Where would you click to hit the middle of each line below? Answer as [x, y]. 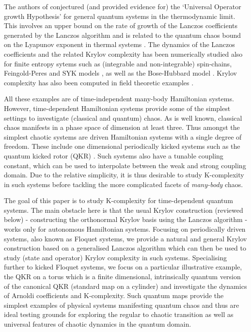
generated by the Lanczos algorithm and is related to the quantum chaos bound [122, 35]
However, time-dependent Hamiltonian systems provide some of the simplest [117, 108]
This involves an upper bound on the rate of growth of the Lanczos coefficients [121, 25]
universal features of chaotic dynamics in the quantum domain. [98, 324]
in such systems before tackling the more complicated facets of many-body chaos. [124, 184]
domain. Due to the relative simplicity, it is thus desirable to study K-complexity [124, 175]
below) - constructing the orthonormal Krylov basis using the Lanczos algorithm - [126, 219]
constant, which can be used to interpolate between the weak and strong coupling [125, 165]
